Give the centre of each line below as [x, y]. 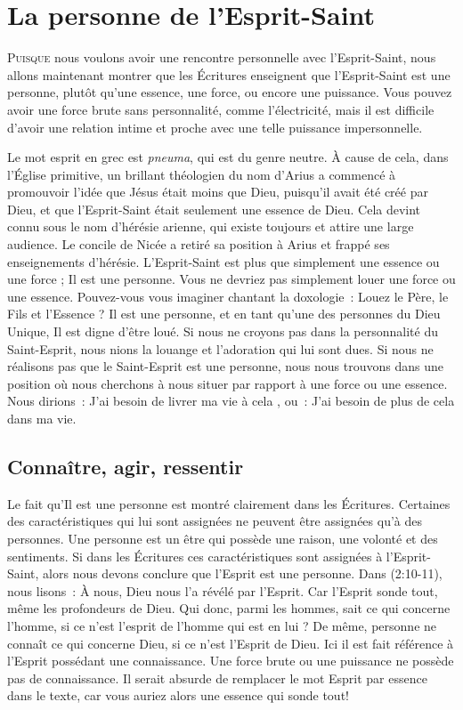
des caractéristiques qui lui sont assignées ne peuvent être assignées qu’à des [215, 521]
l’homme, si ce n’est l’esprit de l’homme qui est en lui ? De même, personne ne [222, 625]
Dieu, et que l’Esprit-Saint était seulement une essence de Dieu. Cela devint [214, 209]
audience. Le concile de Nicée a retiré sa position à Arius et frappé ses [199, 244]
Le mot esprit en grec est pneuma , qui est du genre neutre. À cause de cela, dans [228, 157]
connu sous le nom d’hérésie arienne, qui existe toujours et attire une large [211, 226]
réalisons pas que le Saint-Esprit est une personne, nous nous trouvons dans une [225, 366]
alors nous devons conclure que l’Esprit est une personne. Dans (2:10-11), [243, 573]
